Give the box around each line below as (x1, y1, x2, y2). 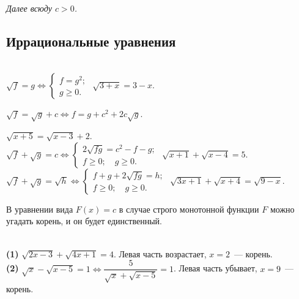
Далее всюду (6, 2, 52, 14)
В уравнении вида (6, 202, 73, 215)
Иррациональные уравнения (6, 31, 176, 50)
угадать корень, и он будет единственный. (6, 214, 162, 227)
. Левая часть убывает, (173, 262, 257, 274)
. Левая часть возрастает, (113, 247, 207, 260)
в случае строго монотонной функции (119, 202, 259, 215)
